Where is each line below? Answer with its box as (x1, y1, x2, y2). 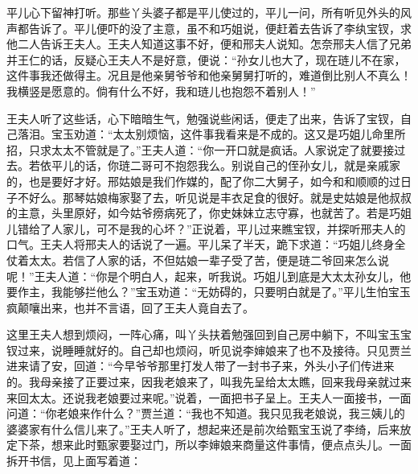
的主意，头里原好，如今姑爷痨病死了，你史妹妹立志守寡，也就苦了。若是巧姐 (6, 204, 412, 221)
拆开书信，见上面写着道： (6, 452, 141, 469)
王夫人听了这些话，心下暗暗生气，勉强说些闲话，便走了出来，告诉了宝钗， (6, 109, 400, 126)
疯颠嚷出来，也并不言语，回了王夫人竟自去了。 (6, 299, 254, 315)
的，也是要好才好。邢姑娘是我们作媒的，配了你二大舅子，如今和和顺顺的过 (6, 172, 400, 189)
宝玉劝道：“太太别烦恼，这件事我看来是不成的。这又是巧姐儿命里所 (51, 126, 406, 142)
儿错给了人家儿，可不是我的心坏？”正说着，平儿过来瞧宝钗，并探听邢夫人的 (6, 220, 406, 237)
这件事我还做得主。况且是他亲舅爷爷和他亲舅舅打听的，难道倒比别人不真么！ (6, 67, 412, 84)
